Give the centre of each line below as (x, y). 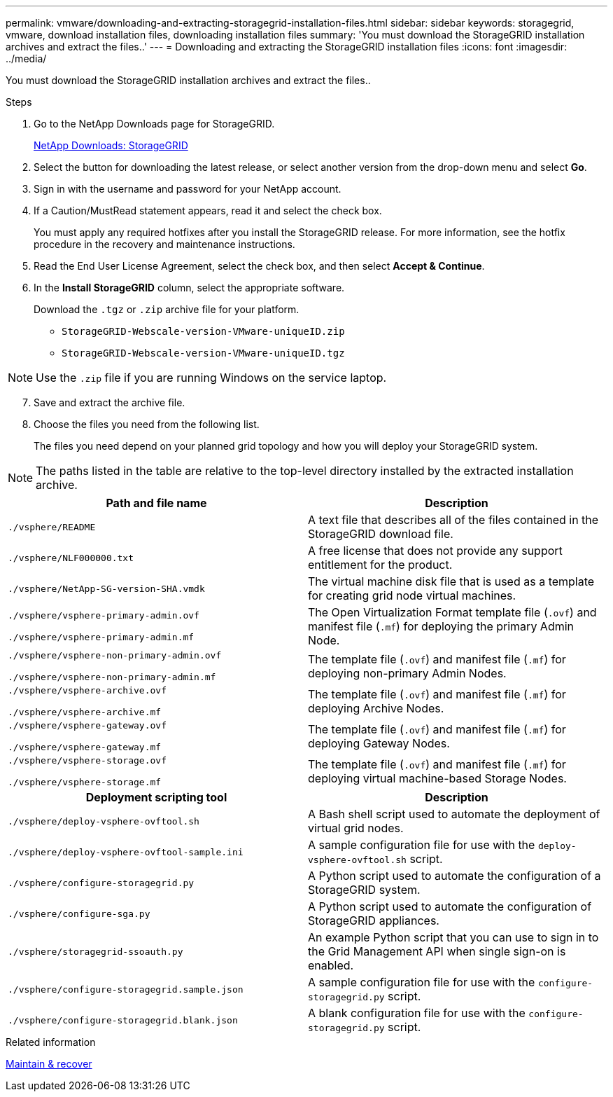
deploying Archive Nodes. (376, 708)
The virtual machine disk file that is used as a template (451, 581)
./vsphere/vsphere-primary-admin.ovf (104, 615)
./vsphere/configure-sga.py (79, 913)
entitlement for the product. (380, 565)
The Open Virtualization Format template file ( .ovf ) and (452, 612)
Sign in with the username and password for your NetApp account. (188, 189)
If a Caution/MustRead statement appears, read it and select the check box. (208, 211)
